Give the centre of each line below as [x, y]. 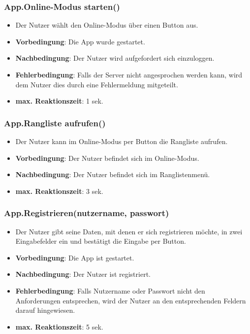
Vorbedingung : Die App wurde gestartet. [80, 41]
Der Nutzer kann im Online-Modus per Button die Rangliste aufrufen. [122, 141]
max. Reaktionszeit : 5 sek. [59, 326]
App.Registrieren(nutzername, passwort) [87, 213]
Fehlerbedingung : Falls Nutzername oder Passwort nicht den [110, 290]
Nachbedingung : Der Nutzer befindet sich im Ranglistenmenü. [113, 174]
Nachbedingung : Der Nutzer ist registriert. [83, 274]
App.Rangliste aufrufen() [55, 123]
